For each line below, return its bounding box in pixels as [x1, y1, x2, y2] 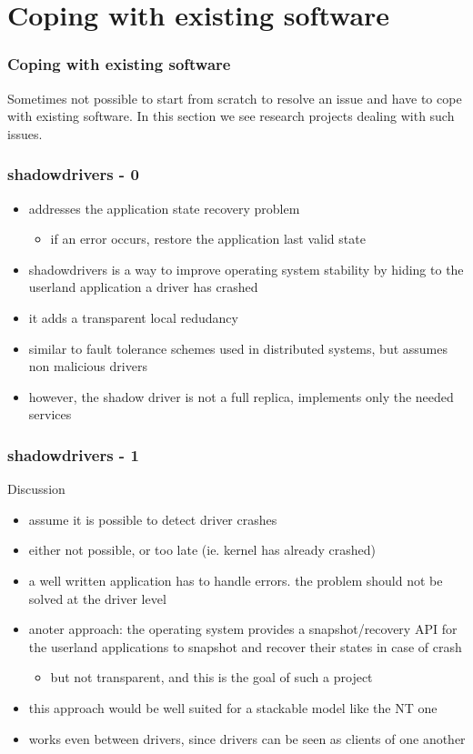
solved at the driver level [28, 588, 166, 608]
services [28, 405, 72, 424]
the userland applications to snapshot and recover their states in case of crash [28, 637, 462, 656]
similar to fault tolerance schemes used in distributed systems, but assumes [28, 338, 448, 357]
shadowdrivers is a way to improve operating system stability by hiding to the [28, 259, 464, 278]
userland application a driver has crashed [28, 277, 258, 297]
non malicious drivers [28, 357, 147, 376]
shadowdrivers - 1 [7, 443, 139, 466]
